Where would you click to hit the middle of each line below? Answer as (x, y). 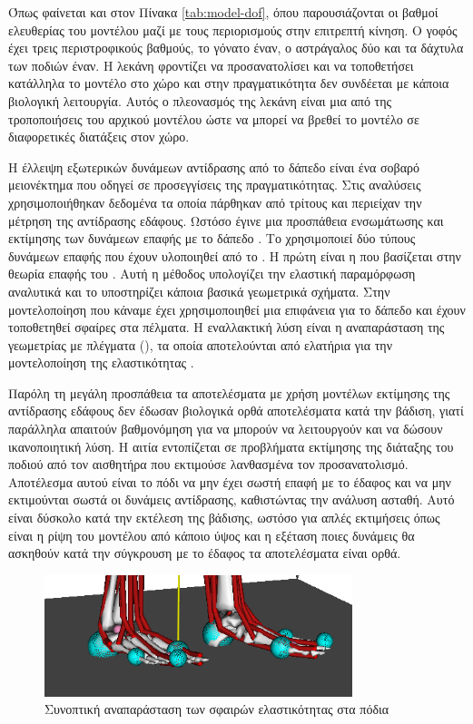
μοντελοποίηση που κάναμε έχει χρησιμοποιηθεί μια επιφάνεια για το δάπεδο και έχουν (237, 309)
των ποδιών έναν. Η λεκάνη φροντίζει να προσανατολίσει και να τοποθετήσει (211, 65)
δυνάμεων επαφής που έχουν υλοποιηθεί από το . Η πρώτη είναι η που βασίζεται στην (235, 255)
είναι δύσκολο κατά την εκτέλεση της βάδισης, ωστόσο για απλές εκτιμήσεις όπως (224, 518)
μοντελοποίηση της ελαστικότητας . (101, 362)
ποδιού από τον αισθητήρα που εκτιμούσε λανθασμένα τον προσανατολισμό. (208, 464)
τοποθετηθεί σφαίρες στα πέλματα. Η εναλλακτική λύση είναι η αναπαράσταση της (227, 327)
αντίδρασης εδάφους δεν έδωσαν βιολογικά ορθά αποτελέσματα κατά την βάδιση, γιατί (236, 411)
